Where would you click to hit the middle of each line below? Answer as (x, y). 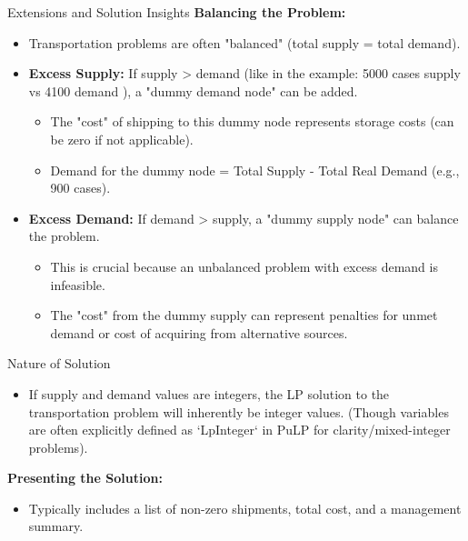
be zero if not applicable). (122, 139)
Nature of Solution (59, 363)
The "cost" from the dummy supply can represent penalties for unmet (244, 315)
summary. (56, 526)
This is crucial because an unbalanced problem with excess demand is (244, 266)
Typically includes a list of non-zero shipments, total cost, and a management (245, 508)
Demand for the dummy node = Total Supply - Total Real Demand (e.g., (255, 170)
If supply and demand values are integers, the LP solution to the (209, 393)
